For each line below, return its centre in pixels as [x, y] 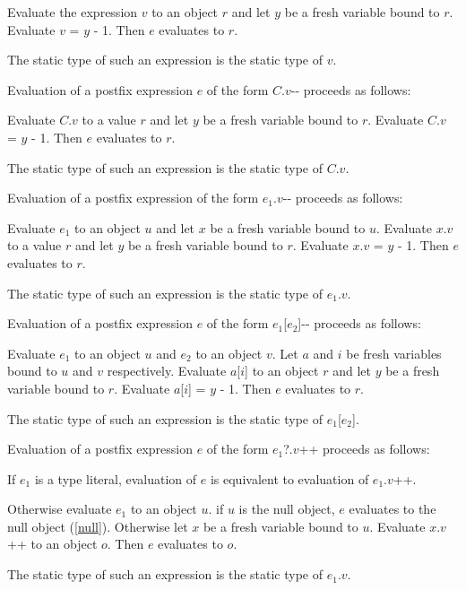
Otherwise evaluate [60, 509]
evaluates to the [393, 509]
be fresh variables [394, 353]
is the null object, [287, 509]
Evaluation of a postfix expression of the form [133, 198]
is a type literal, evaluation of [116, 478]
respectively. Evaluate [167, 371]
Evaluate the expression [73, 12]
